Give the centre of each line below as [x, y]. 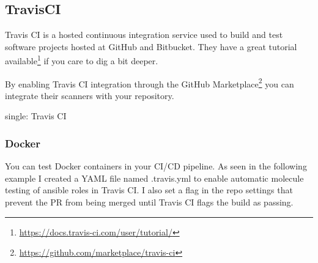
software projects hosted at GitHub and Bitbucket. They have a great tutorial [151, 46]
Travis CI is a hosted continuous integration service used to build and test [144, 35]
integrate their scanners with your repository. [90, 95]
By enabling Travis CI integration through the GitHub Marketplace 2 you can [150, 83]
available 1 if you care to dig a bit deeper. [82, 60]
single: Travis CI [36, 116]
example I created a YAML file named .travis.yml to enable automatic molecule [154, 178]
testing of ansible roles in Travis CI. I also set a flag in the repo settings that [149, 190]
